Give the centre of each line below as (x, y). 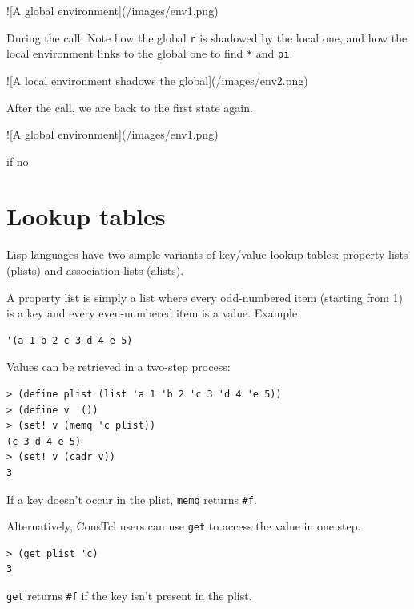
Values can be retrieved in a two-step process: (119, 367)
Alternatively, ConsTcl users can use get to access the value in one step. (184, 526)
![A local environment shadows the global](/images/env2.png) (157, 80)
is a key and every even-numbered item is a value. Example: (154, 313)
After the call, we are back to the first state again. (130, 107)
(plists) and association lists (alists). (95, 270)
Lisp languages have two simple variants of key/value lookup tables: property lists (207, 254)
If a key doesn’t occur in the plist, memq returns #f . (132, 499)
